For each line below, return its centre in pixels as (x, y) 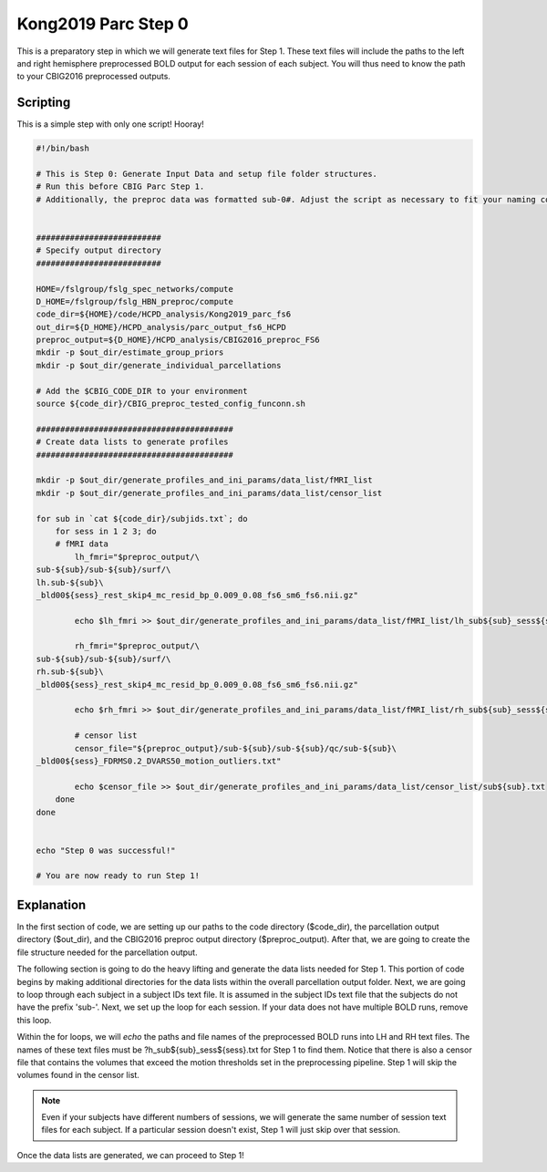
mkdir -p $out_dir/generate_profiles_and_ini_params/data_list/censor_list (209, 493)
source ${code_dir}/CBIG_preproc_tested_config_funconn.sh (170, 404)
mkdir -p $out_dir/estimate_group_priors (130, 353)
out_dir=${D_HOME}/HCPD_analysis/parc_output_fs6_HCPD (161, 327)
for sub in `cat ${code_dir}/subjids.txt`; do (142, 519)
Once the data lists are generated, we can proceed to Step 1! (131, 1155)
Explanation (52, 904)
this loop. (34, 1020)
